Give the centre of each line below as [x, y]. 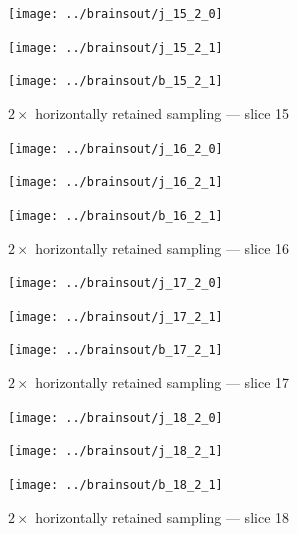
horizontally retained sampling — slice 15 [162, 112]
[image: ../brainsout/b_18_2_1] [115, 485]
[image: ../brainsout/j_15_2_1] [115, 47]
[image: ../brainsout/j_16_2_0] [115, 148]
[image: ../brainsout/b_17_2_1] [115, 350]
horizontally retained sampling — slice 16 [162, 247]
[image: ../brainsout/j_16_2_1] [115, 182]
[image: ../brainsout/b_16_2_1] [115, 215]
